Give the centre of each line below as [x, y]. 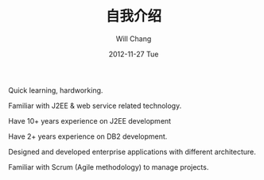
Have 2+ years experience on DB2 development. [88, 136]
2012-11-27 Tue [134, 54]
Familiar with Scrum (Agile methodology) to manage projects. [109, 167]
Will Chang [134, 38]
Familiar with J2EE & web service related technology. [95, 105]
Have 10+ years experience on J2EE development [90, 121]
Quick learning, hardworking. [56, 90]
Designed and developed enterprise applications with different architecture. [132, 151]
